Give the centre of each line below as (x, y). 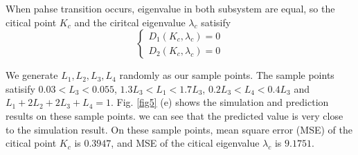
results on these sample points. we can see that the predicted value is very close (174, 115)
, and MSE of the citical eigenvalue (185, 143)
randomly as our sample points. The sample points (227, 75)
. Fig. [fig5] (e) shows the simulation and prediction (220, 102)
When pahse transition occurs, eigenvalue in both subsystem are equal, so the (170, 8)
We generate (32, 75)
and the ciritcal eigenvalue (130, 22)
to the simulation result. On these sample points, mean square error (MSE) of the (179, 129)
